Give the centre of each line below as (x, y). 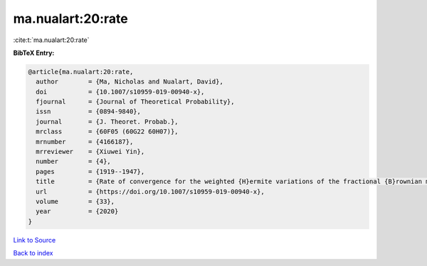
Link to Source (35, 240)
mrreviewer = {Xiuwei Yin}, (90, 152)
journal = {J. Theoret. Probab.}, (107, 122)
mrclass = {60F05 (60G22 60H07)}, (107, 132)
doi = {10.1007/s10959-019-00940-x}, (120, 92)
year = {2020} (77, 211)
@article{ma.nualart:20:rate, (81, 72)
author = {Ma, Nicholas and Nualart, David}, (130, 82)
